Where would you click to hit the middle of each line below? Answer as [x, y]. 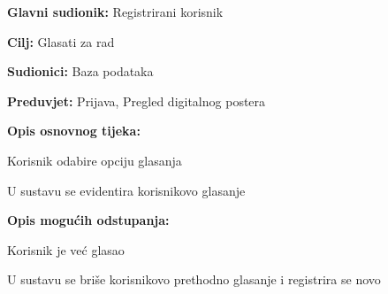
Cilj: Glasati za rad [61, 41]
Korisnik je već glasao [66, 249]
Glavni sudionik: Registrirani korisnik [115, 12]
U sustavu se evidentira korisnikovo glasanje [126, 190]
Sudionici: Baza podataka [80, 71]
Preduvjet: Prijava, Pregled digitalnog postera [137, 101]
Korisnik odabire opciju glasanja [95, 160]
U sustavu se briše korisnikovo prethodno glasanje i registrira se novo [194, 279]
